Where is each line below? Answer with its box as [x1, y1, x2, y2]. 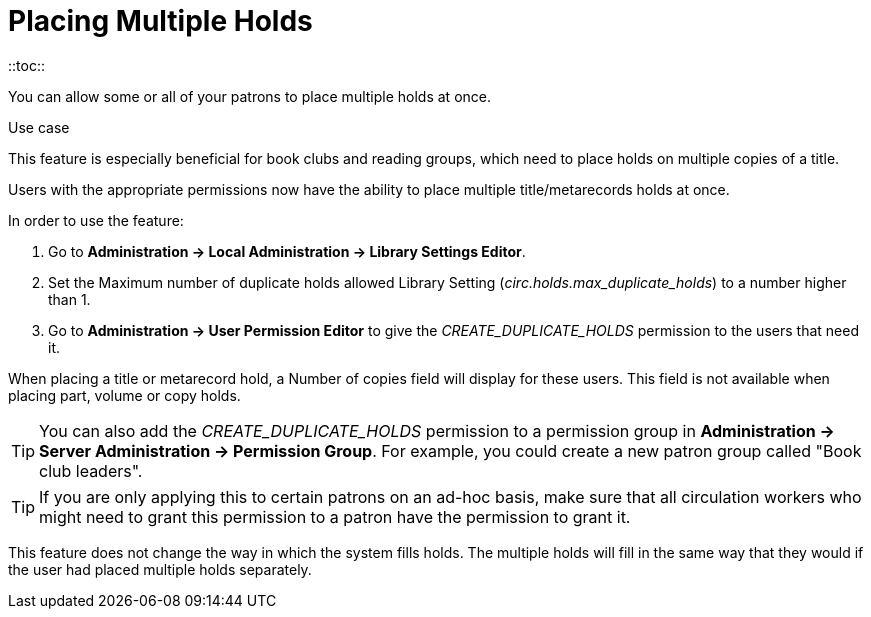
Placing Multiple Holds [8, 4, 313, 38]
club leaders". [39, 460, 143, 481]
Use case [8, 118, 70, 136]
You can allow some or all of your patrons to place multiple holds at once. [8, 87, 491, 105]
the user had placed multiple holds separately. [8, 560, 312, 578]
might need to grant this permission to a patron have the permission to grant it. [39, 506, 631, 527]
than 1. [48, 290, 91, 308]
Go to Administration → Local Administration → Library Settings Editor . [48, 242, 526, 260]
